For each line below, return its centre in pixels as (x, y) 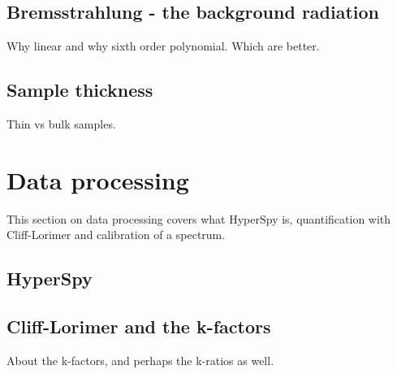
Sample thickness (80, 90)
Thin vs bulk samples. (61, 124)
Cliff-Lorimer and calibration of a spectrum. (116, 235)
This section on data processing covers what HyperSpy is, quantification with (199, 218)
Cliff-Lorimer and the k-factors (139, 326)
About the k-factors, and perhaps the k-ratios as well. (140, 360)
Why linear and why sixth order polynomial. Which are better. (163, 46)
